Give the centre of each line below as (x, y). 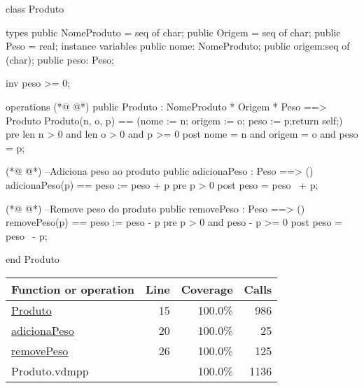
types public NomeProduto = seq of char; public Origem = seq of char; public (173, 32)
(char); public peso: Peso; (60, 59)
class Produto (35, 8)
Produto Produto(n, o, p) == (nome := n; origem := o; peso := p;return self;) (174, 120)
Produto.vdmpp (50, 371)
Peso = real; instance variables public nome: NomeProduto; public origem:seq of (178, 46)
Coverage (207, 289)
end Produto (33, 259)
